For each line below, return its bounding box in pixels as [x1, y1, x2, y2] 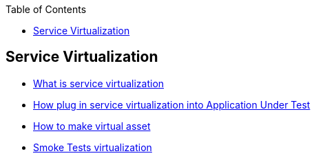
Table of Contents [6, 3, 87, 15]
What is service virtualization [33, 77, 165, 89]
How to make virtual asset [33, 120, 151, 132]
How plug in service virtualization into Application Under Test [33, 98, 310, 111]
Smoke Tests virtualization [33, 141, 152, 153]
